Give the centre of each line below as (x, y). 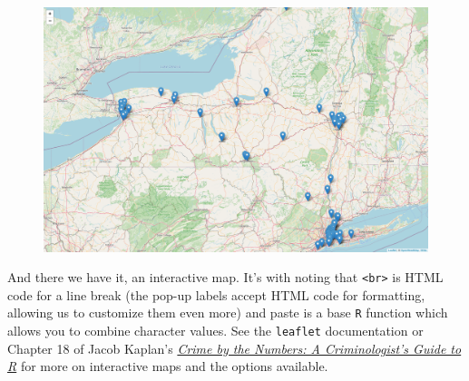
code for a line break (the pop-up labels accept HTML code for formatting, (216, 294)
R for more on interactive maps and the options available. (168, 366)
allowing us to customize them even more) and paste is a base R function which (228, 313)
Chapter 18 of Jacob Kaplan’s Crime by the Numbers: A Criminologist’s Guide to (234, 348)
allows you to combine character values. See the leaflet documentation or (215, 331)
